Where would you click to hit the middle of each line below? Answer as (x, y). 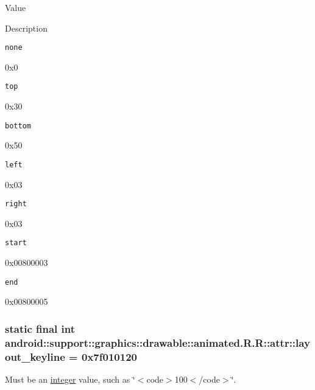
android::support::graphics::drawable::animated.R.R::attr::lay (157, 342)
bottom (18, 126)
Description (26, 28)
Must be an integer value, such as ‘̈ (70, 379)
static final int (40, 328)
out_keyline (35, 356)
